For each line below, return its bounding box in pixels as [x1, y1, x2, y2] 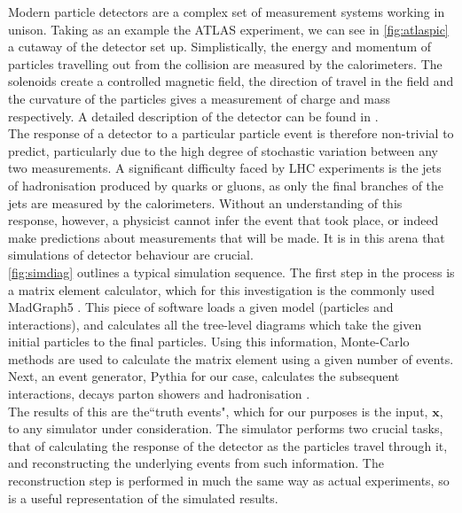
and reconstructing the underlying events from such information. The [8, 454, 384, 472]
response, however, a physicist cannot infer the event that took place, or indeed [8, 211, 439, 229]
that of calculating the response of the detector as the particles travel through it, [8, 436, 448, 455]
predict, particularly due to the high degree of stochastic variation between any [8, 141, 438, 159]
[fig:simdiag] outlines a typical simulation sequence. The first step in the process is [8, 262, 455, 281]
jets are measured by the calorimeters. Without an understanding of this [8, 193, 403, 212]
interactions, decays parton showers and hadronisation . [8, 385, 310, 403]
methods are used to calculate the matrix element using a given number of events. [8, 349, 454, 368]
